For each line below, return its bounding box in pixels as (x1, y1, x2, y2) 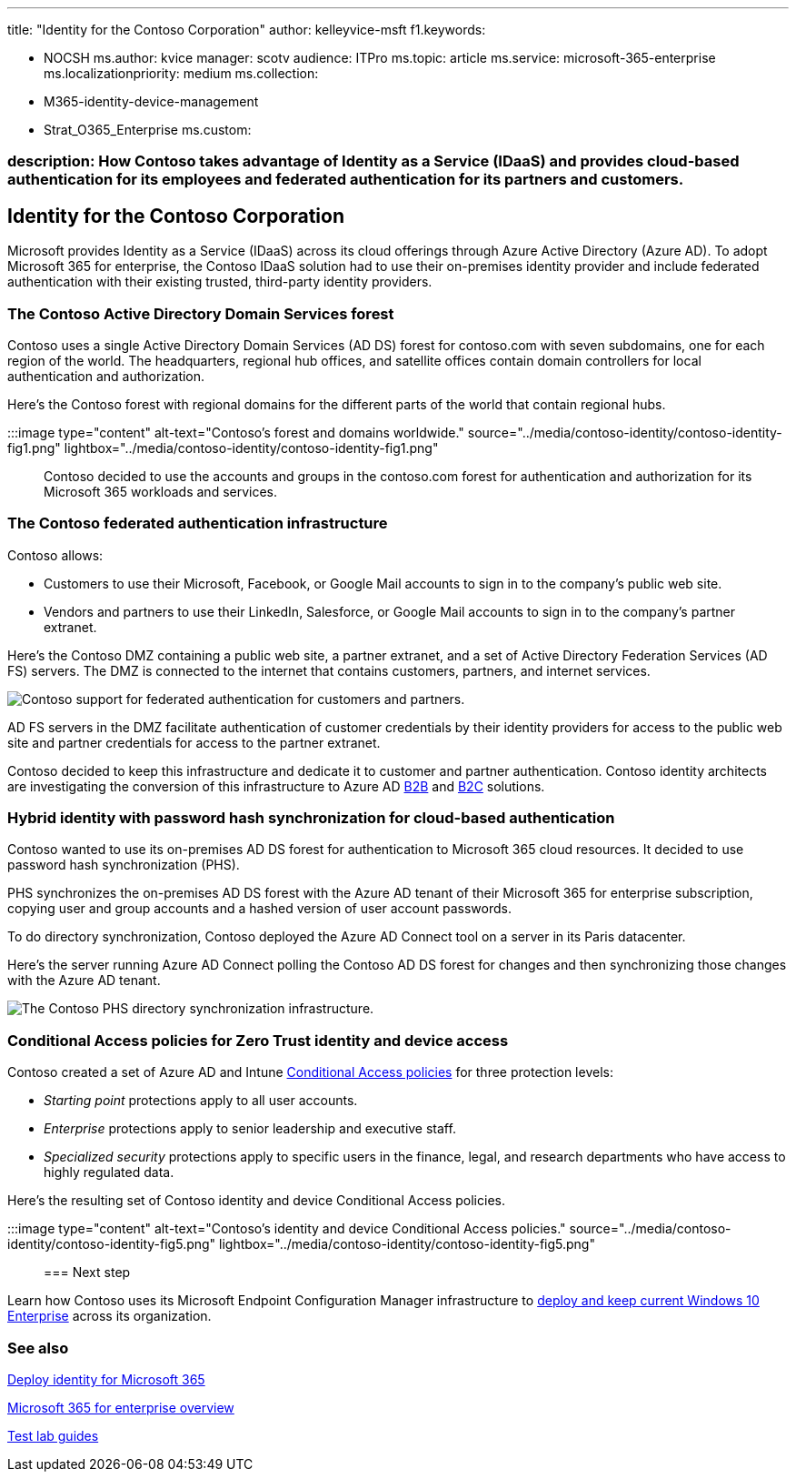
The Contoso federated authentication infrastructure (7, 514, 388, 533)
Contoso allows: (7, 547, 104, 563)
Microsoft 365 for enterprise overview (7, 1399, 234, 1415)
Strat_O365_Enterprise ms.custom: (44, 122, 252, 137)
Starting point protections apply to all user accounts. (44, 1092, 358, 1109)
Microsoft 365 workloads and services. (44, 483, 278, 499)
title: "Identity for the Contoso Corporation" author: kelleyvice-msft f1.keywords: (7, 22, 486, 37)
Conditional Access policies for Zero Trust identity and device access (7, 1031, 509, 1050)
